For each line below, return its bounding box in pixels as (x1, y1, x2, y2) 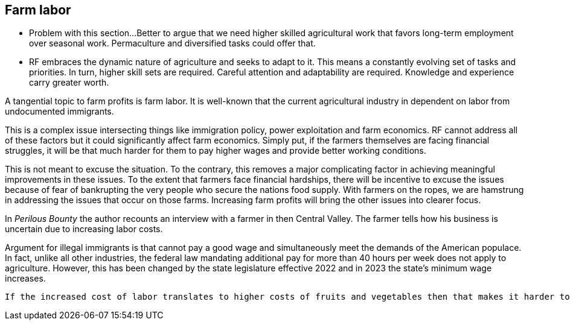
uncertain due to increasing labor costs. (5, 224, 163, 235)
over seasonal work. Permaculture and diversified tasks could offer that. (29, 38, 316, 49)
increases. (5, 273, 46, 284)
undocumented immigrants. (5, 106, 114, 117)
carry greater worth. (29, 77, 109, 88)
